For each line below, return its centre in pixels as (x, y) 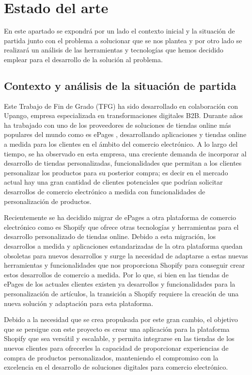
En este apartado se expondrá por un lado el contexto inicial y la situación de (119, 31)
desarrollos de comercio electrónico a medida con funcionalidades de (105, 192)
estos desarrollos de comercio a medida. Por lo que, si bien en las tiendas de (116, 274)
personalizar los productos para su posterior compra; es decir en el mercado (116, 172)
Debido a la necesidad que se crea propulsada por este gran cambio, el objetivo (121, 319)
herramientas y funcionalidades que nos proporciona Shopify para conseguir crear (125, 265)
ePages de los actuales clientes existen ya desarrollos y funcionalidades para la (120, 284)
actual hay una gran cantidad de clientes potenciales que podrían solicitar (113, 182)
